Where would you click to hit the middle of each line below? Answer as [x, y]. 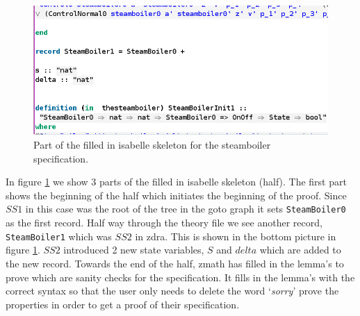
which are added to [300, 250]
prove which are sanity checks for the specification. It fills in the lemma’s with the [180, 277]
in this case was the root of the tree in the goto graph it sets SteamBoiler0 [186, 209]
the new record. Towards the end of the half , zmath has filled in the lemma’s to [175, 263]
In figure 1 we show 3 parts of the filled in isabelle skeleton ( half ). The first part [176, 182]
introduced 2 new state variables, [134, 250]
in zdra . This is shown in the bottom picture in [236, 236]
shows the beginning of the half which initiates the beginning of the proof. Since [176, 195]
